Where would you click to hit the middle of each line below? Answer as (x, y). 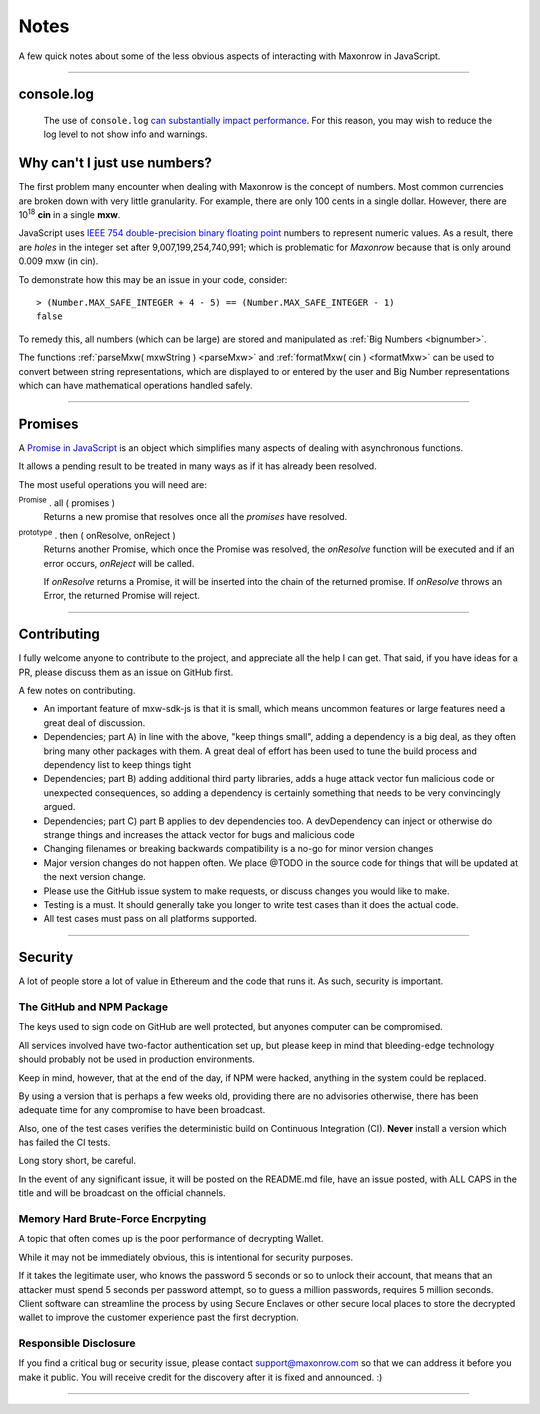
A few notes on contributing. (77, 691)
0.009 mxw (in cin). (58, 261)
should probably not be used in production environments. (136, 1059)
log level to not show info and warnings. (125, 134)
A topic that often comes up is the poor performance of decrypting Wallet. (171, 1239)
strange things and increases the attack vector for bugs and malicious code (199, 834)
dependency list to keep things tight (117, 764)
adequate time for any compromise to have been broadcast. (142, 1110)
